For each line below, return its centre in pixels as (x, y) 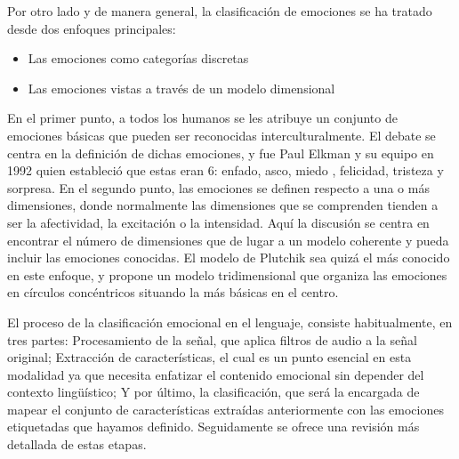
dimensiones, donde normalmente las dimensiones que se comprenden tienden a (223, 205)
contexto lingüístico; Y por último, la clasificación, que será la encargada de (213, 392)
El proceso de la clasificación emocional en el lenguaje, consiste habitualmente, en (230, 322)
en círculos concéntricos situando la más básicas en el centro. (173, 292)
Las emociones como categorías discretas (138, 58)
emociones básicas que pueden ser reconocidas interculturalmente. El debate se (221, 135)
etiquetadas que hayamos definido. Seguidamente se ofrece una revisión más (213, 427)
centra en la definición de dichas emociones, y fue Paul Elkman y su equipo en (221, 153)
